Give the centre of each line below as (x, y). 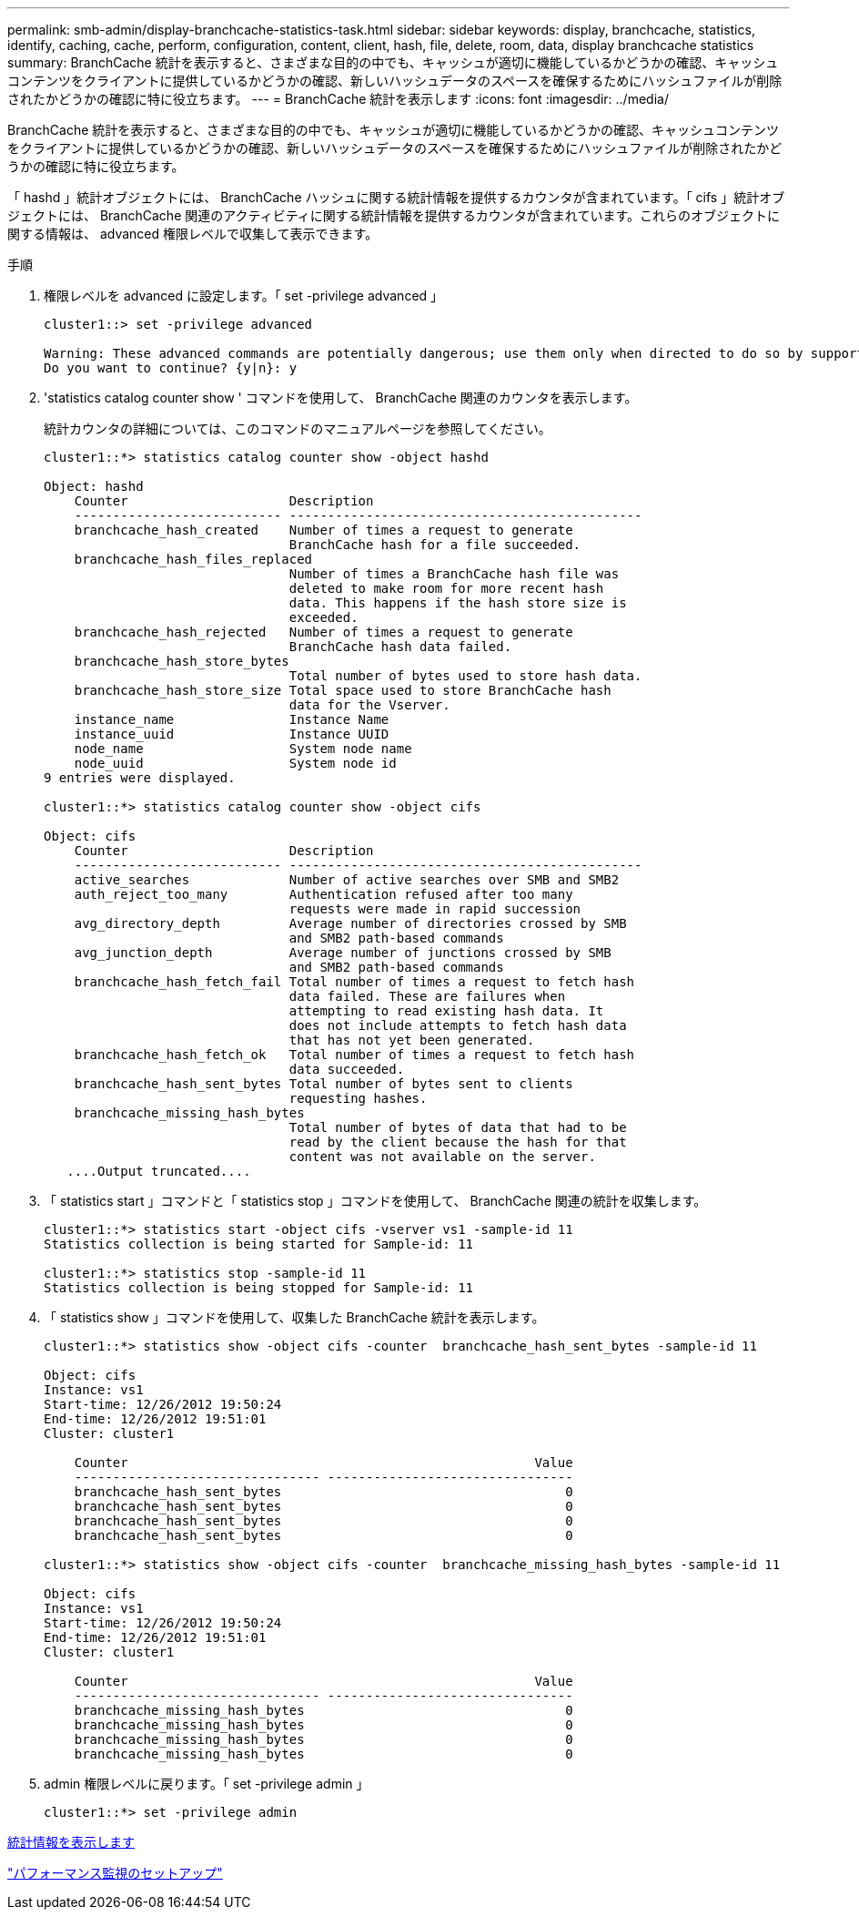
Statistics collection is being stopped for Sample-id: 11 (259, 1288)
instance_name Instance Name (232, 719)
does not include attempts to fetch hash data (458, 1025)
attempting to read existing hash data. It (446, 1011)
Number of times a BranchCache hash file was (454, 574)
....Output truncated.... (159, 1171)
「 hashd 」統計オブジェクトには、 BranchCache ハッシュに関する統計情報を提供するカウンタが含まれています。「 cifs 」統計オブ (396, 197)
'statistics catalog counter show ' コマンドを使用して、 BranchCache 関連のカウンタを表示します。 (341, 398)
